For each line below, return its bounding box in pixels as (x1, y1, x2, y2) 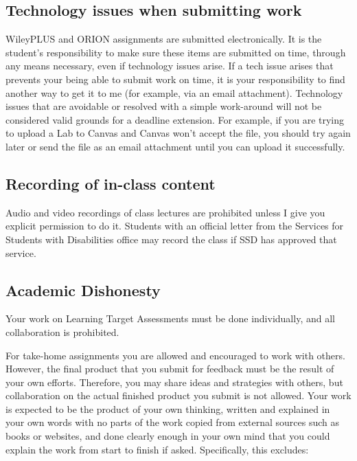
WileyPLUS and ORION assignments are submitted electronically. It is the (5, 32, 322, 46)
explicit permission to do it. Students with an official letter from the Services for (5, 218, 344, 233)
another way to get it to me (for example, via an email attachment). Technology (5, 85, 343, 100)
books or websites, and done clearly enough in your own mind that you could (5, 429, 330, 443)
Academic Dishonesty (5, 279, 161, 300)
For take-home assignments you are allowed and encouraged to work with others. (5, 348, 345, 362)
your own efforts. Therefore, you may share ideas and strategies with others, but (5, 374, 343, 389)
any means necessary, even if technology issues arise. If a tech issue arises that (5, 58, 334, 73)
